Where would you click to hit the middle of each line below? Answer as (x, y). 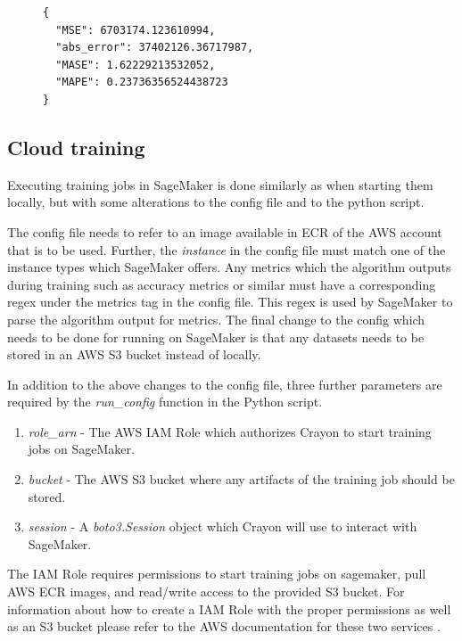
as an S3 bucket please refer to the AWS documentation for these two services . (224, 626)
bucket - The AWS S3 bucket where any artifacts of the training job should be (241, 479)
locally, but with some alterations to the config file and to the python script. (216, 202)
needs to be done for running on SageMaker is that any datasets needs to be (216, 337)
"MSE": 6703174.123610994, (136, 30)
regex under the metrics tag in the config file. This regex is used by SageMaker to (230, 302)
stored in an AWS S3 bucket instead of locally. (134, 354)
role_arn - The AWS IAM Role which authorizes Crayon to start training (230, 431)
